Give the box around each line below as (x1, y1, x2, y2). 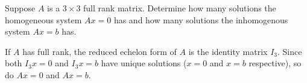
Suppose (5, 2, 36, 14)
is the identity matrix (188, 45, 268, 57)
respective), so (248, 57, 302, 69)
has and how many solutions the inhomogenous (113, 13, 288, 26)
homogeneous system (5, 13, 82, 26)
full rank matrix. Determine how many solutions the (83, 2, 276, 14)
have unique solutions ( (101, 57, 187, 69)
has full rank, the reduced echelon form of (22, 45, 177, 57)
